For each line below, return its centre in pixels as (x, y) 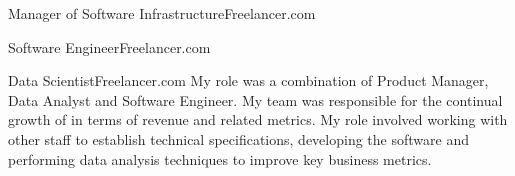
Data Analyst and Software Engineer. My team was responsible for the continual (255, 99)
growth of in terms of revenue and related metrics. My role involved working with (258, 119)
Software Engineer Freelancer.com (109, 46)
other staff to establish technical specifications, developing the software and (238, 138)
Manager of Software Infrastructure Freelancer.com (162, 13)
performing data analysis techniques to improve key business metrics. (220, 158)
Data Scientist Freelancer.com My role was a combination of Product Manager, (248, 80)
